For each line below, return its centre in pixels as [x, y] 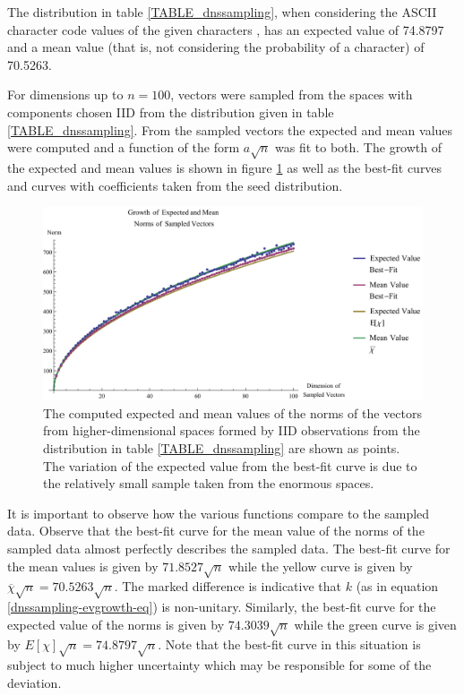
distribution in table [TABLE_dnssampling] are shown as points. [222, 448]
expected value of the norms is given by [116, 624]
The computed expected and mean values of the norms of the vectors [232, 412]
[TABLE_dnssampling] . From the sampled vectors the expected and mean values [230, 129]
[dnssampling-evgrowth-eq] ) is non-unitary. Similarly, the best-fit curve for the [222, 607]
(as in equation [397, 586]
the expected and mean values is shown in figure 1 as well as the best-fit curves [225, 167]
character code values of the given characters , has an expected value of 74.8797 [226, 29]
